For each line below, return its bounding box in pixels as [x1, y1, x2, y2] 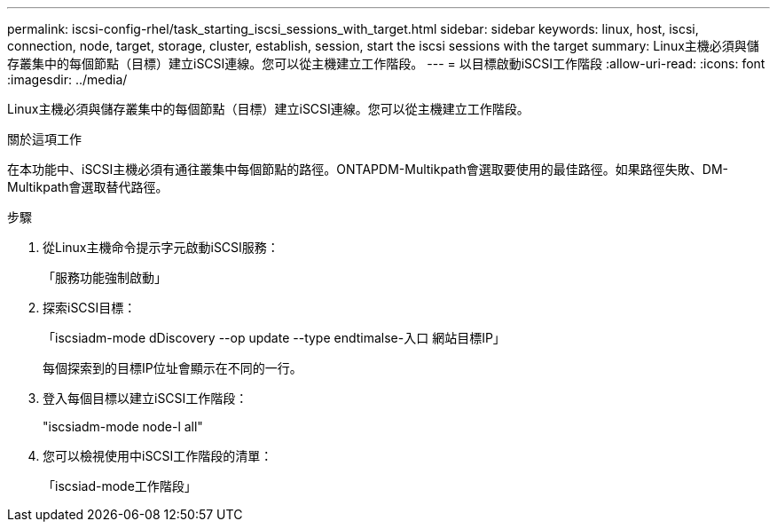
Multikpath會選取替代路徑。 [7, 179, 169, 194]
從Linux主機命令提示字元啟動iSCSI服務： [43, 240, 279, 255]
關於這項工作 [7, 131, 82, 146]
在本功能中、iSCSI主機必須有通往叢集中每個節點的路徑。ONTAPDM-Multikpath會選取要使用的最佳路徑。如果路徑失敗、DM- [7, 162, 729, 177]
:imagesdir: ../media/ [7, 72, 128, 87]
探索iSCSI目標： [43, 300, 137, 315]
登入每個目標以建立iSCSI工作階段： [43, 391, 248, 406]
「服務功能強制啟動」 [43, 270, 167, 285]
